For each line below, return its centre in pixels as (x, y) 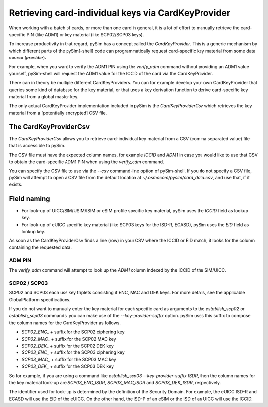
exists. (16, 185)
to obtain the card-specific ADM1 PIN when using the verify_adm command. (87, 162)
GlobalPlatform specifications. (40, 299)
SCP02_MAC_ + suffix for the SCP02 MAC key (69, 339)
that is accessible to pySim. (37, 146)
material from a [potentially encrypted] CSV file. (58, 113)
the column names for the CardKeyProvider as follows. (65, 323)
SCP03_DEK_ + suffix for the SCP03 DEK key (68, 366)
